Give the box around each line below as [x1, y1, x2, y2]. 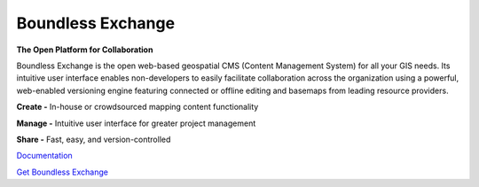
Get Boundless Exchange [16, 167, 108, 177]
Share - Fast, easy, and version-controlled [16, 134, 171, 144]
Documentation [16, 151, 73, 161]
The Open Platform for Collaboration [16, 44, 153, 55]
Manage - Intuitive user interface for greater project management [16, 118, 256, 129]
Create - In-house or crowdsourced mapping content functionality [16, 102, 259, 113]
